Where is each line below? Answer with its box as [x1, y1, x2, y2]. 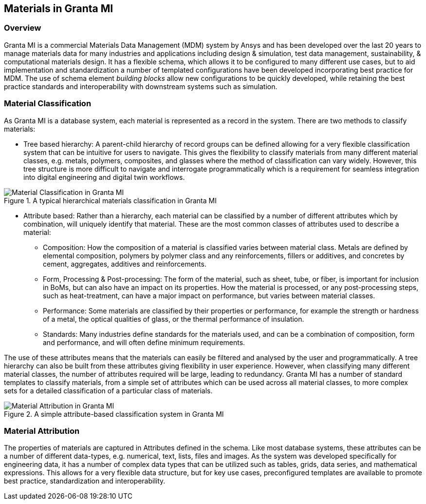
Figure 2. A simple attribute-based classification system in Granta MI [4, 409, 224, 418]
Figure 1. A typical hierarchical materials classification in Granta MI [4, 196, 217, 205]
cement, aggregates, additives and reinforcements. [43, 259, 206, 268]
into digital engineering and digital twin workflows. [23, 173, 185, 181]
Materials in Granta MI [4, 2, 113, 15]
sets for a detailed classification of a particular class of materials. [4, 386, 213, 395]
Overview [4, 23, 41, 33]
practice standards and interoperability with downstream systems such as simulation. [4, 82, 278, 91]
